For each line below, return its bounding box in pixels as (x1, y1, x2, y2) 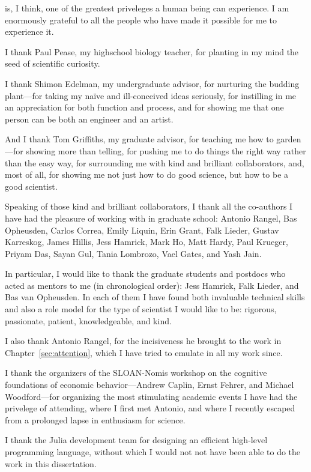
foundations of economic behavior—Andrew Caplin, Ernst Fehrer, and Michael (5, 378, 294, 391)
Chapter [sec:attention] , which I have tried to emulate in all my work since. (5, 346, 283, 359)
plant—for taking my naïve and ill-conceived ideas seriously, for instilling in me (5, 89, 297, 101)
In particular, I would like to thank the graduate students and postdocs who (5, 267, 286, 280)
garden (276, 133, 301, 145)
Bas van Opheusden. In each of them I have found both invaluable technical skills (5, 291, 305, 303)
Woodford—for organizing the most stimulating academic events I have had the (5, 390, 298, 402)
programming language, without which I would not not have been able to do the (5, 446, 301, 458)
